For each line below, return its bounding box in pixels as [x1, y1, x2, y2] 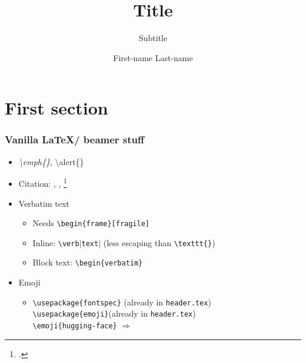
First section [5, 96, 108, 120]
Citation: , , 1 [18, 176, 67, 189]
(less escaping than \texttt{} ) [103, 236, 215, 248]
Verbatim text [18, 197, 69, 209]
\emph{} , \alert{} [18, 155, 84, 167]
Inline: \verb [32, 236, 79, 248]
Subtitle [138, 32, 168, 44]
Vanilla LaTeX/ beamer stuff [5, 132, 145, 147]
